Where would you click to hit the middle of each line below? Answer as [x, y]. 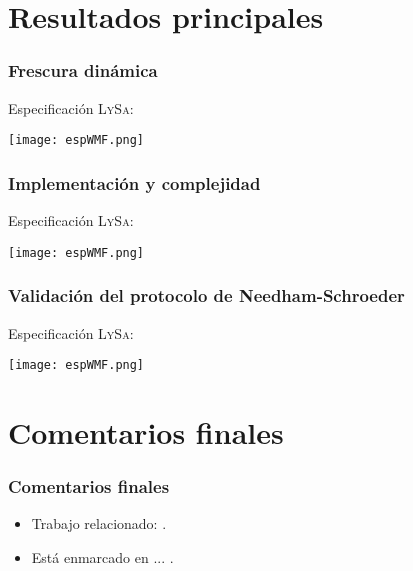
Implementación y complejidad [134, 182]
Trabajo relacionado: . [99, 523]
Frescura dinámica [83, 70]
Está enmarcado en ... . [102, 556]
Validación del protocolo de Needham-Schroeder [206, 295]
